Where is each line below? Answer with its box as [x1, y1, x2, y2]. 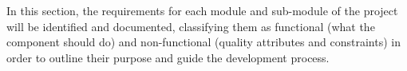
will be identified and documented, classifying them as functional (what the [6, 18, 375, 34]
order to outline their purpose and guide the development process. [6, 49, 330, 65]
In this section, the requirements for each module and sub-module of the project [6, 2, 398, 18]
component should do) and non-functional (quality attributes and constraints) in [6, 34, 401, 50]
